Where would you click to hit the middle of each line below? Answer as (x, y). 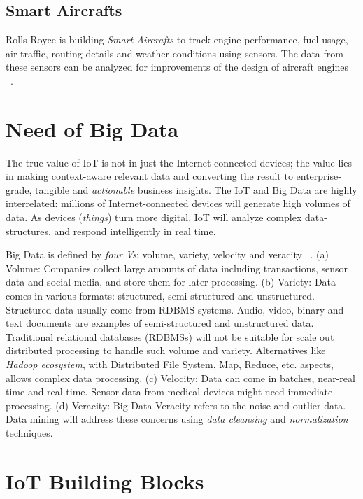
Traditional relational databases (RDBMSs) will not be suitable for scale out (170, 336)
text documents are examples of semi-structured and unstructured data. (160, 323)
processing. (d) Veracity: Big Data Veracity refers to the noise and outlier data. (176, 405)
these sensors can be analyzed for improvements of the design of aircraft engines (177, 67)
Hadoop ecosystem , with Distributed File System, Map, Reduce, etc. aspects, (170, 364)
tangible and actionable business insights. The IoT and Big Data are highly (196, 189)
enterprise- (319, 176)
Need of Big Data (92, 128)
